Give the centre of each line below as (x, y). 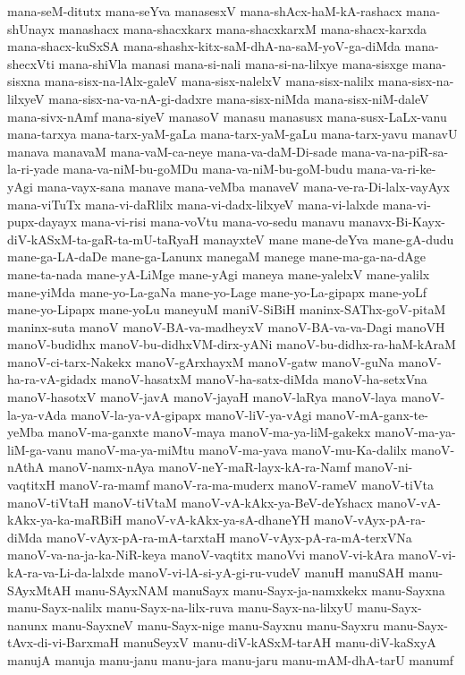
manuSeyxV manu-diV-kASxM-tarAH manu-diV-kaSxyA (279, 642)
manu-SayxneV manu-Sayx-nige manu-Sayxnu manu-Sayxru (215, 624)
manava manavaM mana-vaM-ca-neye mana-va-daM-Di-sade (172, 151)
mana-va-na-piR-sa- (395, 151)
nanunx (28, 624)
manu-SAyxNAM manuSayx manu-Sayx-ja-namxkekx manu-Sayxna (260, 590)
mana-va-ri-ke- (397, 169)
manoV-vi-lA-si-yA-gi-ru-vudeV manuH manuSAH (266, 572)
